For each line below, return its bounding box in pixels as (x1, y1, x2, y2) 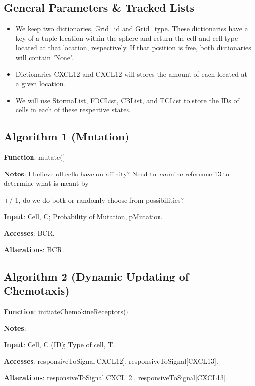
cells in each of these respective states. (15, 105, 131, 115)
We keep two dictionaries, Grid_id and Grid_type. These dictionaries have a (15, 23, 248, 34)
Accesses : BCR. (4, 228, 55, 238)
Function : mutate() (4, 152, 65, 162)
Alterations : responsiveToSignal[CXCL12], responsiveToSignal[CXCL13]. (4, 372, 227, 383)
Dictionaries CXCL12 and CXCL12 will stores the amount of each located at (15, 69, 248, 79)
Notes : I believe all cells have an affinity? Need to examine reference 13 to (4, 168, 230, 178)
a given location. (15, 78, 65, 89)
